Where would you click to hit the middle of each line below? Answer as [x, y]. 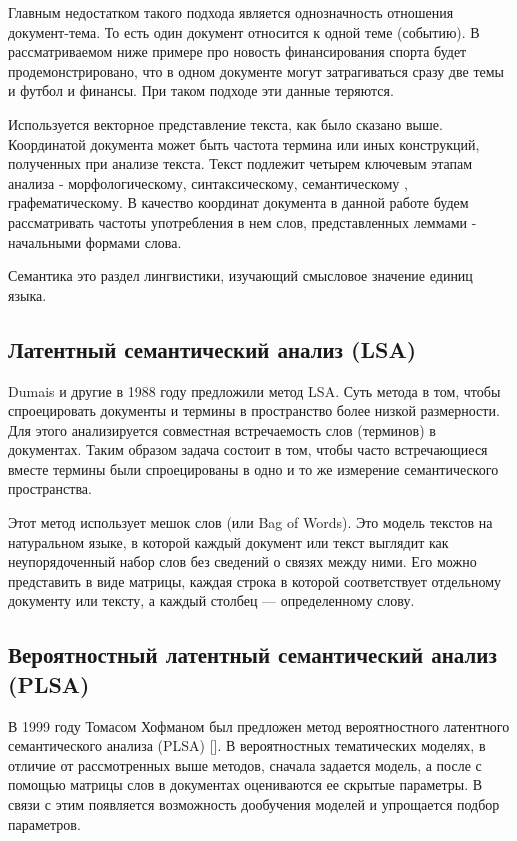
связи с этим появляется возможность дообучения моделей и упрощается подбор [254, 804]
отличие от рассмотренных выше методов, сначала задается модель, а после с [245, 764]
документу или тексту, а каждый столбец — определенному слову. [211, 600]
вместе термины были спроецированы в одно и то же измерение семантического [253, 468]
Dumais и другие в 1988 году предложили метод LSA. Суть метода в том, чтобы [254, 390]
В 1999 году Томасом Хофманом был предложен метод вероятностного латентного [259, 725]
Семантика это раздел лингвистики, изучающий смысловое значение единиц [240, 275]
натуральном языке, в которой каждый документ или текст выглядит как [228, 541]
